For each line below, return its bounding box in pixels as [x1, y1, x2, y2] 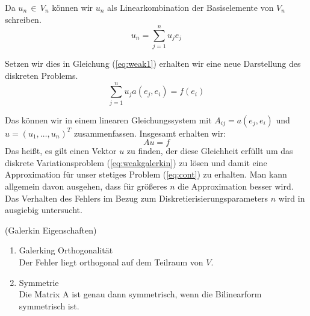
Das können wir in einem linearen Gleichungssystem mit [5, 113, 212, 126]
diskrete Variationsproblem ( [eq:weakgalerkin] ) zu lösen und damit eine [5, 156, 267, 169]
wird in [278, 191, 305, 204]
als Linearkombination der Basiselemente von [107, 1, 274, 13]
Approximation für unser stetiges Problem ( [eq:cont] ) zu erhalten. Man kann [5, 168, 287, 181]
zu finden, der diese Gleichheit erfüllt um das [126, 144, 293, 157]
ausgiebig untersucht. [5, 203, 82, 216]
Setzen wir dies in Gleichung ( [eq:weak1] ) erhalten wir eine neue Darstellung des [5, 57, 301, 70]
